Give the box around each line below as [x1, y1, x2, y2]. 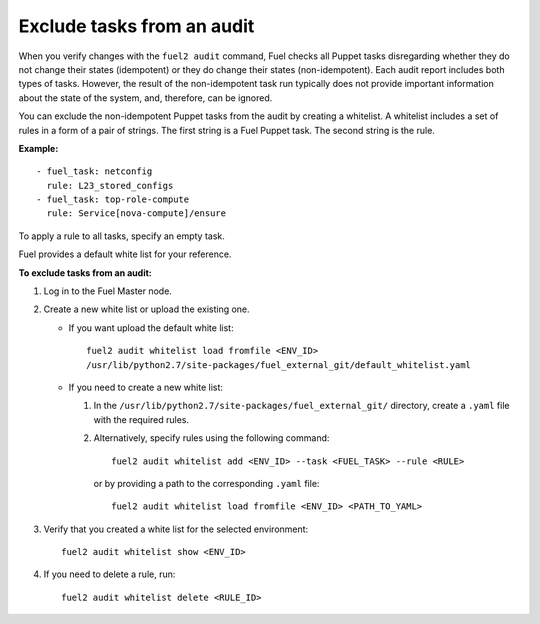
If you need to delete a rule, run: [43, 568, 176, 580]
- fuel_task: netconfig [36, 166, 153, 177]
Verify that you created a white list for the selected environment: [43, 523, 309, 535]
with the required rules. [93, 413, 190, 425]
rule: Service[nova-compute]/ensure [46, 208, 227, 219]
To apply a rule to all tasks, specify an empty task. [18, 230, 225, 242]
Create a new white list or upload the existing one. [43, 303, 250, 315]
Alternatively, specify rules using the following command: [93, 432, 330, 444]
